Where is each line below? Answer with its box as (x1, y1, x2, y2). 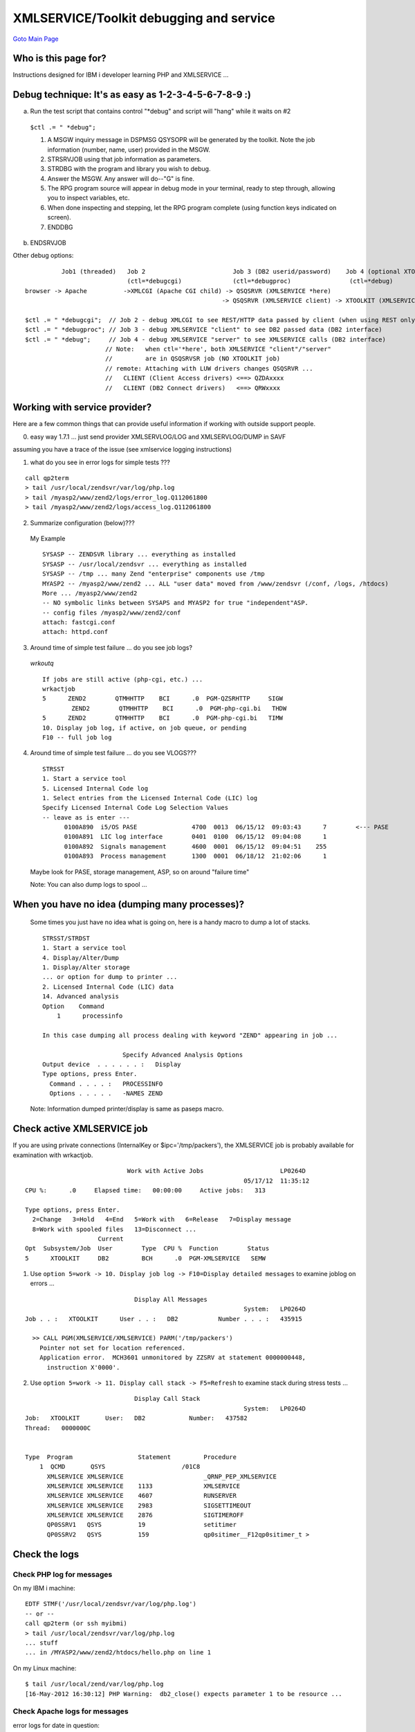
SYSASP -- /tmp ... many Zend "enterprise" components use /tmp (42, 570, 266, 578)
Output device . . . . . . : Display (42, 1060, 181, 1068)
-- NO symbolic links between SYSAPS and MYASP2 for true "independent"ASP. (42, 599, 309, 607)
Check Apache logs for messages (12, 1706, 129, 1716)
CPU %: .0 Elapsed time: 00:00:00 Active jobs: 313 (25, 1186, 266, 1194)
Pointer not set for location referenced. (39, 1344, 186, 1352)
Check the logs (12, 1548, 80, 1560)
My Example (30, 534, 66, 542)
